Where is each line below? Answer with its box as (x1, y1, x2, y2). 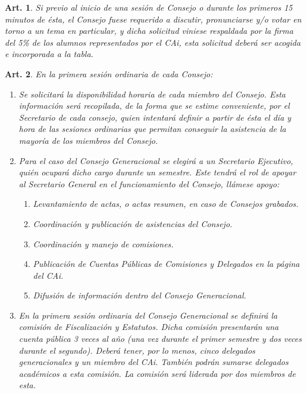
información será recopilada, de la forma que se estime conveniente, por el (18, 99, 290, 112)
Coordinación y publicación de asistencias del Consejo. (33, 217, 233, 229)
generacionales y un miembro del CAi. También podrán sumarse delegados (18, 356, 289, 368)
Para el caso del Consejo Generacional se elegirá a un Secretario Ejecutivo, (18, 154, 293, 166)
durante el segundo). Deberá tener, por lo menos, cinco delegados (18, 344, 255, 356)
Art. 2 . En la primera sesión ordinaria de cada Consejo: (5, 67, 213, 80)
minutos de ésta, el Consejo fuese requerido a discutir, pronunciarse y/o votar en (5, 12, 302, 25)
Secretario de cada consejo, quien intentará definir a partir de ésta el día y (18, 111, 292, 123)
